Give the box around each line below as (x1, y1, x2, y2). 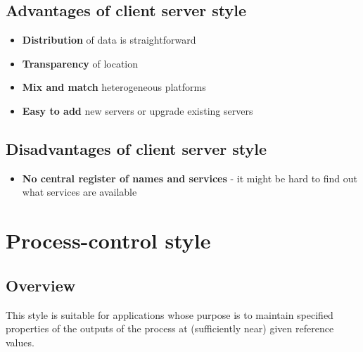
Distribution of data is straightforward (22, 32, 196, 47)
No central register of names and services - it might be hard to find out (22, 170, 357, 185)
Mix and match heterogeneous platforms (22, 80, 206, 94)
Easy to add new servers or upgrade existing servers (22, 103, 253, 118)
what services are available (22, 184, 137, 199)
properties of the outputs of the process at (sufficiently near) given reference (6, 321, 334, 336)
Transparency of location (22, 56, 139, 70)
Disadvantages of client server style (6, 137, 267, 159)
